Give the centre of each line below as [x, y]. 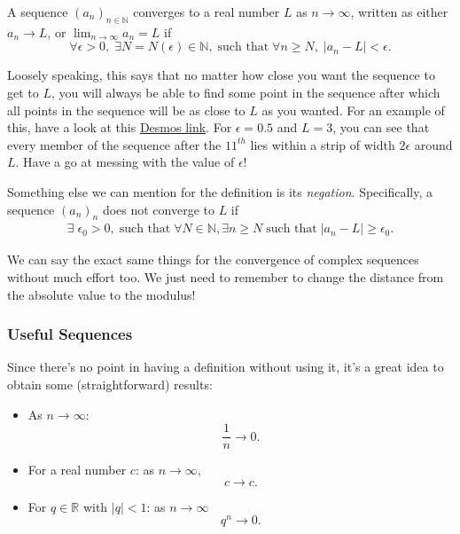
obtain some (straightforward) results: [110, 384]
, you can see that [381, 127]
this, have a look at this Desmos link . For [120, 127]
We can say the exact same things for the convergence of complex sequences [213, 259]
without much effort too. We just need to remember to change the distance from [226, 276]
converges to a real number [207, 12]
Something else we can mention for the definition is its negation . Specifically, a [220, 191]
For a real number [77, 470]
